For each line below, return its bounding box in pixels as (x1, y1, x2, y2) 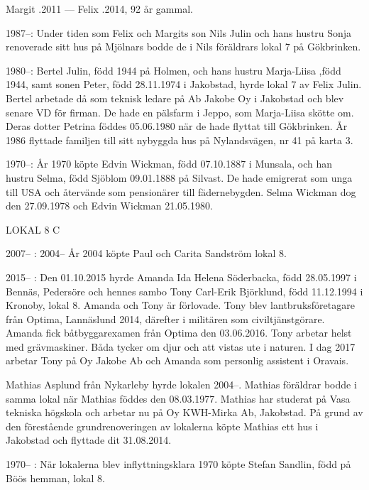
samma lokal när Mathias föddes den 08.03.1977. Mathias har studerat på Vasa (6, 391, 351, 405)
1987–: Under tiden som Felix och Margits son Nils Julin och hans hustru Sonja (6, 25, 352, 40)
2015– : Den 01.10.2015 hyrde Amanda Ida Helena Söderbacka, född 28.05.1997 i (6, 269, 357, 284)
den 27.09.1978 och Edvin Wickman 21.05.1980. (6, 198, 213, 213)
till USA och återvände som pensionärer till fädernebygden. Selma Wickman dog (6, 184, 356, 199)
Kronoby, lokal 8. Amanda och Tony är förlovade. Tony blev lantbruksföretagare (6, 298, 355, 312)
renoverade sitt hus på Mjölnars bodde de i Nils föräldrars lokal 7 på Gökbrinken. (6, 39, 361, 54)
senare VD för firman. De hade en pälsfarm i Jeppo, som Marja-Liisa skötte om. (6, 104, 354, 119)
